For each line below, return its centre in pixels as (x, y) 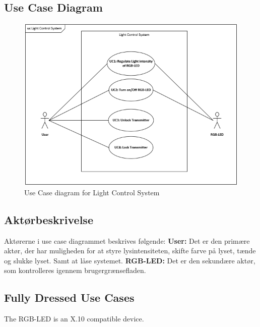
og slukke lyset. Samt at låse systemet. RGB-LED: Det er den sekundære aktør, (130, 260)
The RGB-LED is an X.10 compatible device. (74, 319)
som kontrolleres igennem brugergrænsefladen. (75, 270)
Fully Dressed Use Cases (69, 297)
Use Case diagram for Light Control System (92, 192)
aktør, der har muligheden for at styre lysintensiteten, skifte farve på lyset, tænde (130, 251)
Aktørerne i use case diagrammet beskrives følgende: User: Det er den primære (127, 240)
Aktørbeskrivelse (49, 219)
